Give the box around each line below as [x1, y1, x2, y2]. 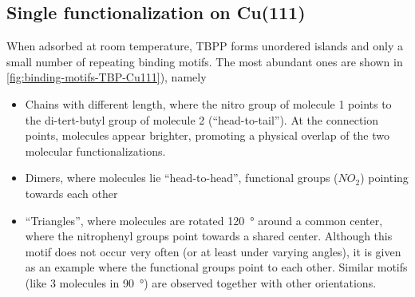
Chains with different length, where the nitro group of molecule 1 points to [25, 95, 392, 112]
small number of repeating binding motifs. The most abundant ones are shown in [6, 53, 403, 69]
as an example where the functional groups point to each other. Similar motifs [25, 259, 408, 275]
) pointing [360, 169, 409, 186]
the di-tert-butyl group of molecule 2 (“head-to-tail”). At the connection [25, 111, 379, 128]
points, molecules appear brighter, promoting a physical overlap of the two [25, 127, 390, 144]
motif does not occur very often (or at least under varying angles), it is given [25, 243, 401, 259]
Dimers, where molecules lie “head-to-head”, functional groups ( [25, 169, 338, 186]
